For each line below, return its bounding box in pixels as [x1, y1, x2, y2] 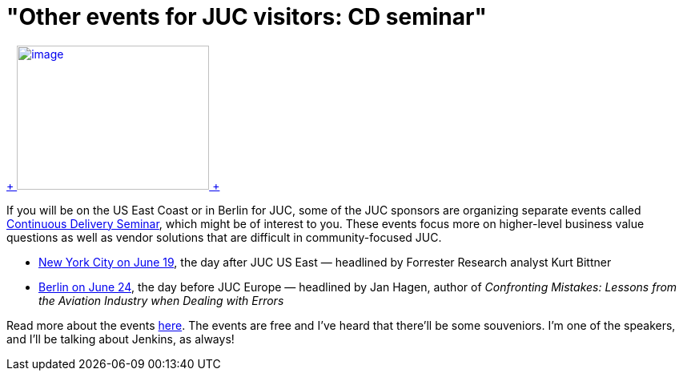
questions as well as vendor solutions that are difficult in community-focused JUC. [6, 230, 442, 244]
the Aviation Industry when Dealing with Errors [38, 293, 284, 307]
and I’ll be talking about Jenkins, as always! [6, 331, 235, 346]
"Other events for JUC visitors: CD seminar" [6, 3, 487, 30]
